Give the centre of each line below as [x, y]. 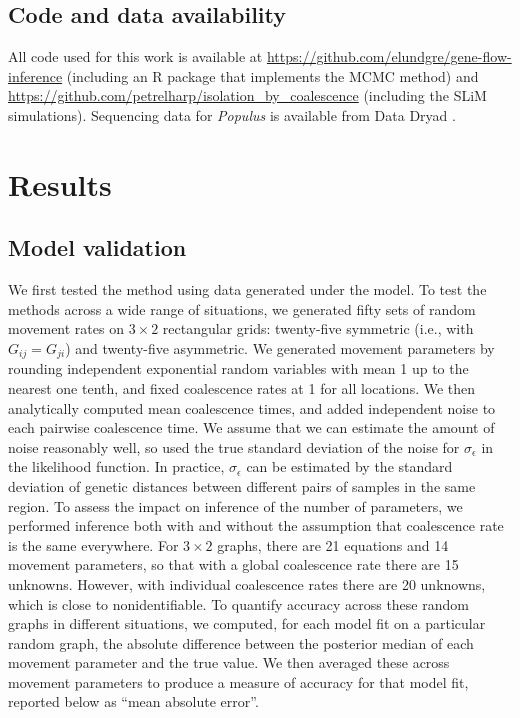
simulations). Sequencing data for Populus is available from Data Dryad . [232, 114]
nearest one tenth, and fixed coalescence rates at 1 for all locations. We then [242, 387]
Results [60, 183]
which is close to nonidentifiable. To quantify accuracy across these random [238, 603]
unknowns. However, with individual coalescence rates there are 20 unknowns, [247, 583]
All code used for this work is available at [135, 56]
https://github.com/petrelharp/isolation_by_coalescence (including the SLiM [247, 95]
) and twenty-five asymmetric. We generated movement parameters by [280, 347]
